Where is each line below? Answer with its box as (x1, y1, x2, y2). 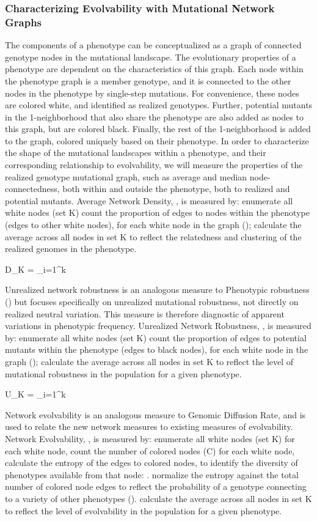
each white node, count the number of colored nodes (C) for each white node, (5, 444, 295, 457)
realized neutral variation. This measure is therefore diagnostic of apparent (5, 307, 285, 320)
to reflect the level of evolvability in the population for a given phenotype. (5, 504, 282, 517)
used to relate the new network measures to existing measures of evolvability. (5, 420, 293, 433)
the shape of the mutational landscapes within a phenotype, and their (5, 146, 266, 159)
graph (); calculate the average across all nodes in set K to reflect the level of (5, 355, 294, 368)
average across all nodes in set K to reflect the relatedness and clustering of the (5, 230, 302, 243)
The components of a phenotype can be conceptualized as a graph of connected (5, 39, 302, 51)
